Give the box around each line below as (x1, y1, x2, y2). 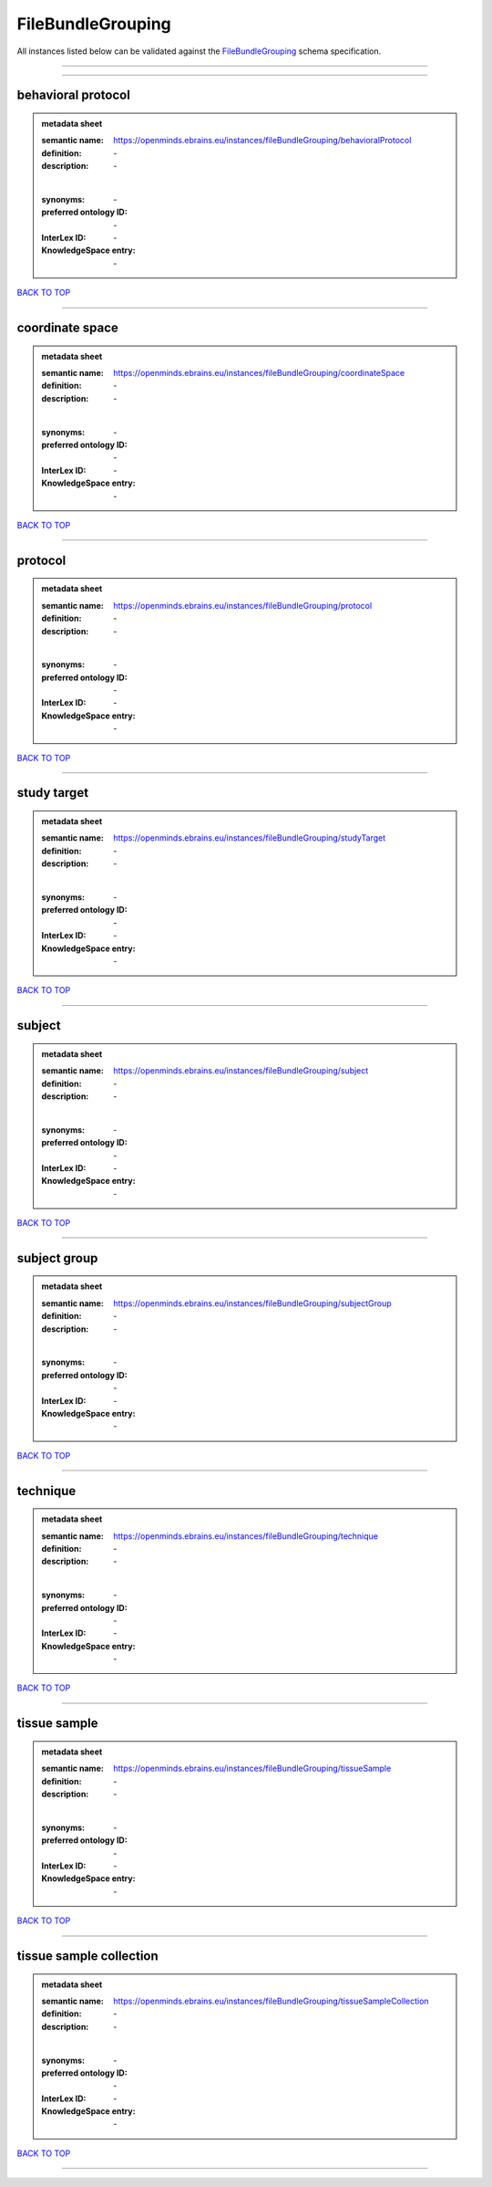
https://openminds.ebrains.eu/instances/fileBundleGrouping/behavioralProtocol (113, 135, 412, 146)
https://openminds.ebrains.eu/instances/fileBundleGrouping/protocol (113, 600, 373, 611)
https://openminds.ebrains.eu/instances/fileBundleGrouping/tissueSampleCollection (113, 1995, 429, 2006)
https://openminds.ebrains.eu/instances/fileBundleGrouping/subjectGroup (113, 1297, 392, 1309)
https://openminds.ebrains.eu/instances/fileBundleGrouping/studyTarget (113, 832, 386, 843)
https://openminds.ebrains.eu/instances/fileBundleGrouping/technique (113, 1530, 378, 1542)
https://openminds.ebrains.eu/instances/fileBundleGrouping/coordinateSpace (113, 368, 405, 379)
